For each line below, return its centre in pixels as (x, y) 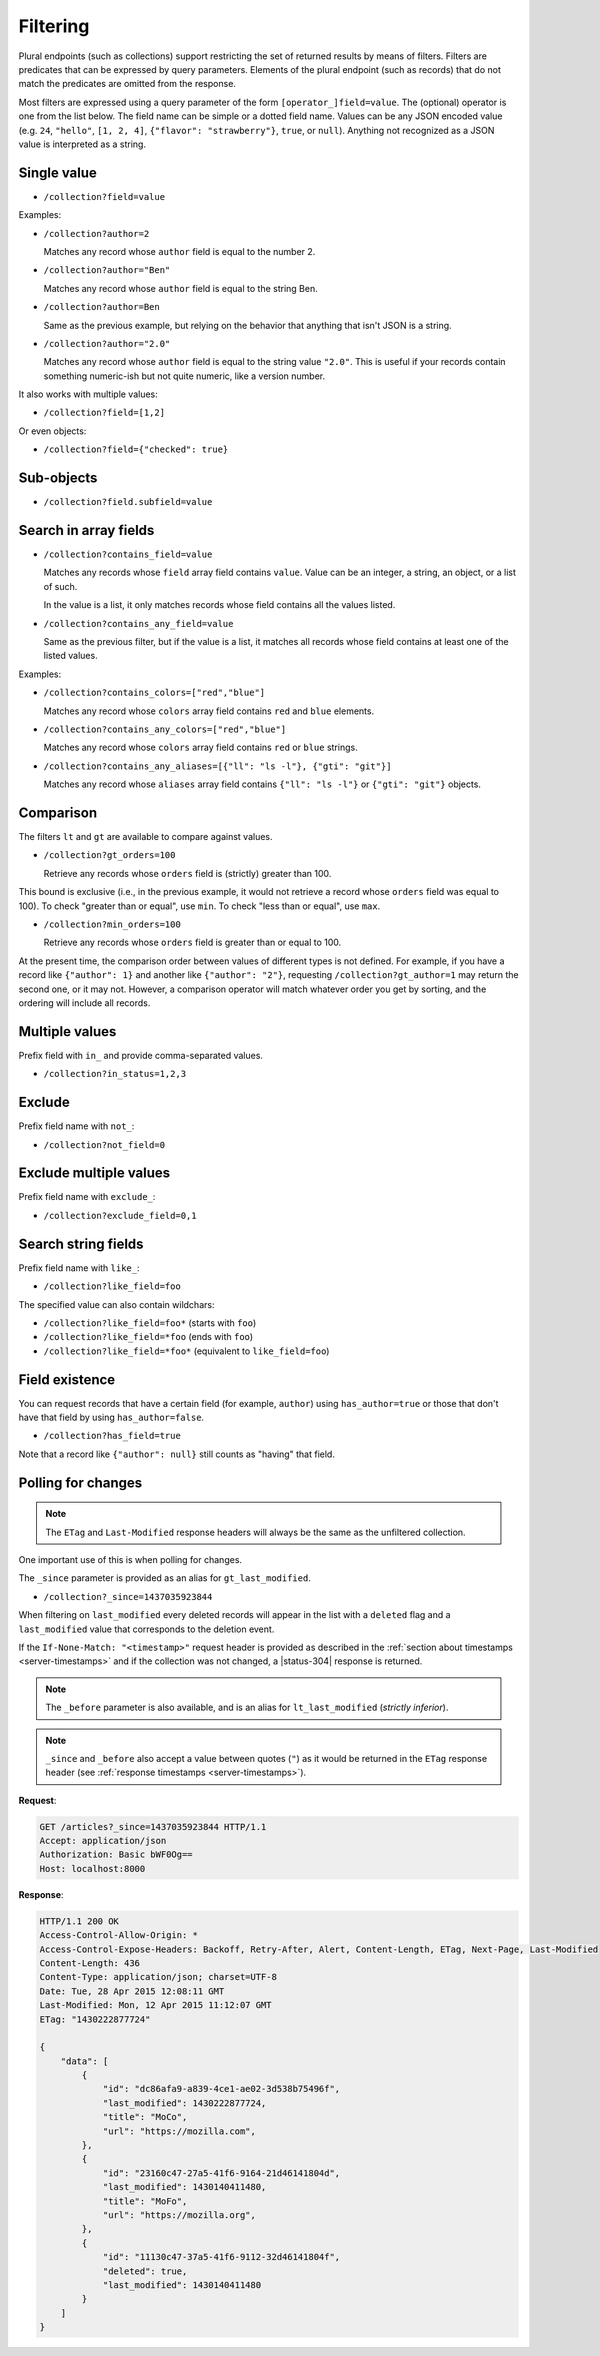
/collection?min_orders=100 (112, 924)
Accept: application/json (103, 1841)
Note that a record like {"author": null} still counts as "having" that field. (176, 1454)
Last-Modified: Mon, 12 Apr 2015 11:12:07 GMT (155, 2005)
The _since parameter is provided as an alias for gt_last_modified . (165, 1578)
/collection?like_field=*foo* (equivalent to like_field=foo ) (186, 1351)
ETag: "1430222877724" (95, 2019)
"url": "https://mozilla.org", (179, 2215)
